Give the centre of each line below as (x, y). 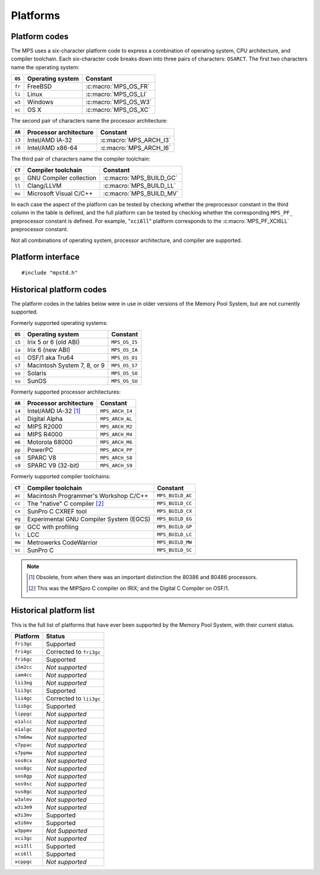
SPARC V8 (41, 458)
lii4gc (23, 699)
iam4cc (23, 675)
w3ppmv (23, 831)
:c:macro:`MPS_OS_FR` (118, 87)
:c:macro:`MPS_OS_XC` (118, 110)
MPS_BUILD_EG (175, 519)
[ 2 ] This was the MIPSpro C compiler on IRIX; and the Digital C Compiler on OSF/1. (129, 588)
